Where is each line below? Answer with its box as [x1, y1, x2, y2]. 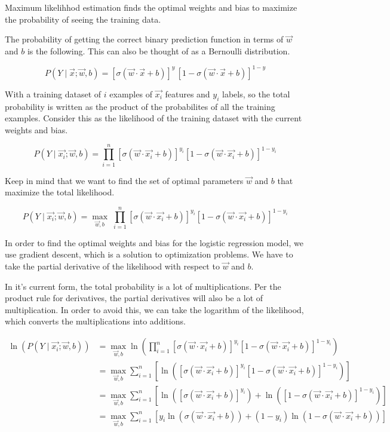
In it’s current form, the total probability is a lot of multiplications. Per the [5, 280, 281, 292]
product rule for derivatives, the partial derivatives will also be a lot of [5, 292, 263, 304]
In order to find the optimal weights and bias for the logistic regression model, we [5, 236, 303, 249]
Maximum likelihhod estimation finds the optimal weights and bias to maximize [5, 1, 297, 13]
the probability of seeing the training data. [5, 13, 161, 25]
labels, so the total [222, 87, 290, 100]
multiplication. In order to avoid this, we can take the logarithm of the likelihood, [5, 303, 304, 315]
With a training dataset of [5, 87, 102, 100]
